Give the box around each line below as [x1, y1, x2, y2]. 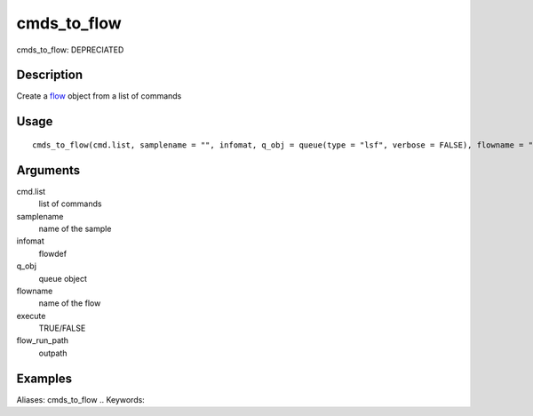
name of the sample [38, 223, 112, 234]
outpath [38, 348, 68, 358]
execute [16, 310, 46, 321]
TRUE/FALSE [38, 323, 86, 333]
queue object [38, 273, 88, 284]
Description [16, 68, 84, 83]
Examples [16, 371, 73, 386]
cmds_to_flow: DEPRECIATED [16, 44, 124, 55]
